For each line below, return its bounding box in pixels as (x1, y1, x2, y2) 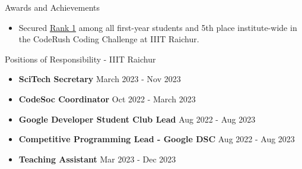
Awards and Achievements (5, 1, 100, 13)
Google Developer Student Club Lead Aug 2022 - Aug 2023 (18, 112, 256, 125)
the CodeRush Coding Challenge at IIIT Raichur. (18, 33, 199, 45)
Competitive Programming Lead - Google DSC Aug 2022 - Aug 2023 (18, 133, 295, 145)
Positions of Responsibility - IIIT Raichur (5, 52, 156, 65)
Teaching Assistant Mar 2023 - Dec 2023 (18, 152, 176, 165)
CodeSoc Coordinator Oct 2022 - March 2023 (18, 92, 196, 105)
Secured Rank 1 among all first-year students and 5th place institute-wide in (18, 21, 297, 33)
